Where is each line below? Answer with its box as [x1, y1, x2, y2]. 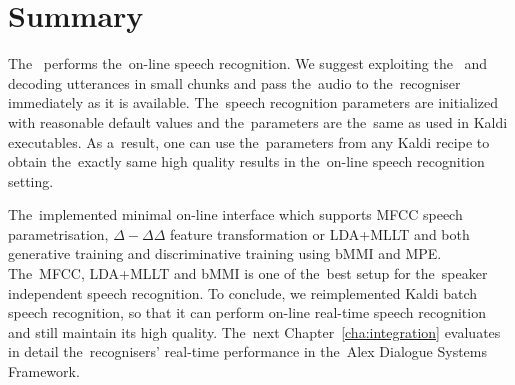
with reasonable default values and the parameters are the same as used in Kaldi [8, 111, 508, 132]
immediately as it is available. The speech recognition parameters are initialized [8, 92, 499, 113]
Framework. [8, 361, 80, 382]
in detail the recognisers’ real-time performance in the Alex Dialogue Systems [8, 341, 488, 362]
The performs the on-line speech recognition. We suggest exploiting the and [8, 53, 488, 74]
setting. [8, 170, 54, 191]
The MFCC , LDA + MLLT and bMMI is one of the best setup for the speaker [8, 263, 488, 284]
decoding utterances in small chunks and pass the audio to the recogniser [8, 72, 461, 93]
